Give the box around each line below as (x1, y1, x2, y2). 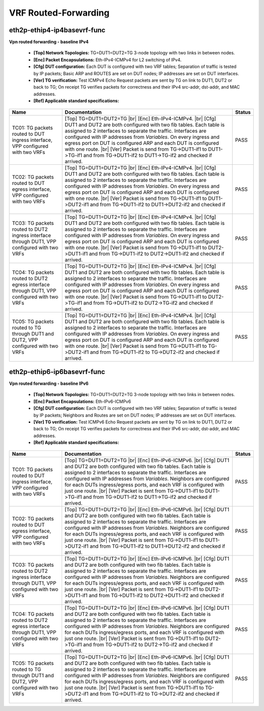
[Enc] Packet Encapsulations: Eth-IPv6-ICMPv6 (33, 399, 132, 404)
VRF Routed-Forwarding (9, 7, 110, 18)
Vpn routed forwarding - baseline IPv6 (9, 380, 89, 386)
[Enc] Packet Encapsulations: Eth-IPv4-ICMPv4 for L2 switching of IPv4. (33, 57, 182, 63)
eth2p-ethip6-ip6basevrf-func (9, 368, 105, 376)
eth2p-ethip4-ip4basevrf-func (9, 26, 106, 34)
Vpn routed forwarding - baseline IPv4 (9, 39, 89, 45)
